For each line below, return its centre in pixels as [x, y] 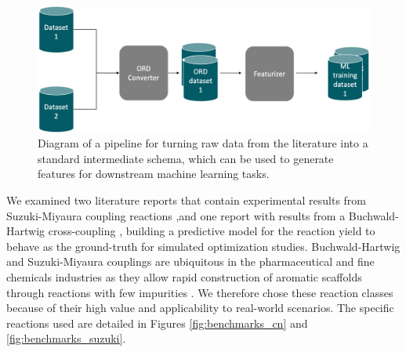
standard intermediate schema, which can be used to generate [186, 158]
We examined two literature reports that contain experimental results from [187, 200]
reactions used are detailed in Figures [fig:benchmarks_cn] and [157, 323]
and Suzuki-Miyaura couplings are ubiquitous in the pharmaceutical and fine [190, 261]
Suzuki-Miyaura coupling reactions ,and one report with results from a [176, 215]
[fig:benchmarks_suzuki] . [66, 338]
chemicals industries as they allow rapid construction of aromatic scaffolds [184, 277]
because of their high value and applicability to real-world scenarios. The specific [200, 308]
